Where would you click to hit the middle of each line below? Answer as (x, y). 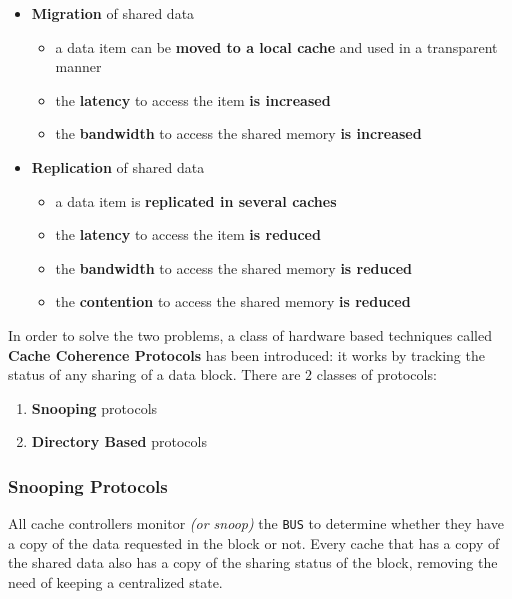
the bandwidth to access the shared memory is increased (238, 133)
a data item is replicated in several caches (196, 200)
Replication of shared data (118, 166)
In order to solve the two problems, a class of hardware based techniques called (250, 334)
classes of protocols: (376, 374)
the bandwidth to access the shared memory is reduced (233, 267)
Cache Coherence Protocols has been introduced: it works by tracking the (246, 354)
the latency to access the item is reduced (188, 234)
